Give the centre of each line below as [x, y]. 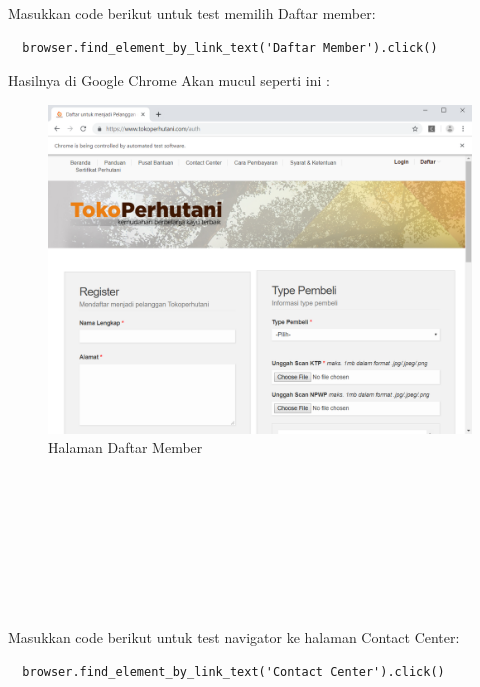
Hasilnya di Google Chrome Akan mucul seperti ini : [169, 80]
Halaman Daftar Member [125, 447]
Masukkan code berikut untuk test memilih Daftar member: [192, 13]
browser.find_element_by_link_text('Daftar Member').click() [230, 47]
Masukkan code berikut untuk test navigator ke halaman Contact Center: [234, 637]
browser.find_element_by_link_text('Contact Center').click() [233, 672]
